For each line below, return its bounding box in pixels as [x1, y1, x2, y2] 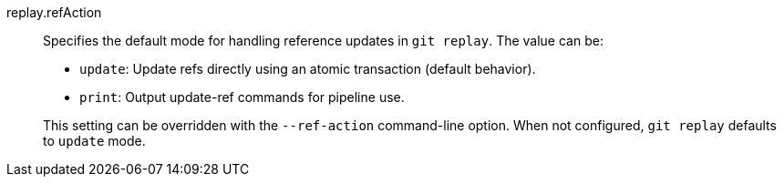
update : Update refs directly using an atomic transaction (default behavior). [79, 61, 536, 77]
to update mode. [43, 133, 146, 148]
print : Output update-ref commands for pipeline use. [79, 89, 405, 105]
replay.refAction [6, 5, 102, 20]
